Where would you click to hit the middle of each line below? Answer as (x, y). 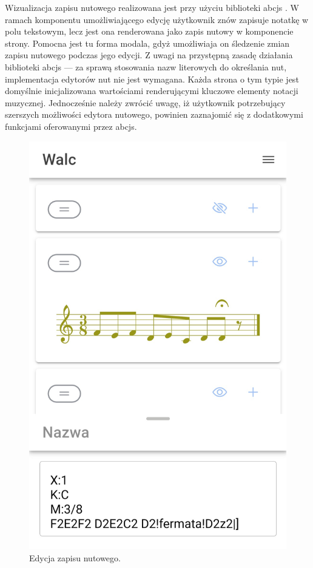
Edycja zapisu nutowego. (75, 557)
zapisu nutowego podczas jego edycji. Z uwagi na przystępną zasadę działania (149, 55)
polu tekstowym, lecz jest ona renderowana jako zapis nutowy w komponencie (149, 31)
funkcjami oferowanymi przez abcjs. (71, 126)
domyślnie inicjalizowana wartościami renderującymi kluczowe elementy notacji (152, 91)
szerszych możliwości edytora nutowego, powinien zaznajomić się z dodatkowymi (154, 114)
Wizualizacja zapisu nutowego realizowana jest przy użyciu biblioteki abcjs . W (152, 7)
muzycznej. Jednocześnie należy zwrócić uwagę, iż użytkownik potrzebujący (145, 102)
